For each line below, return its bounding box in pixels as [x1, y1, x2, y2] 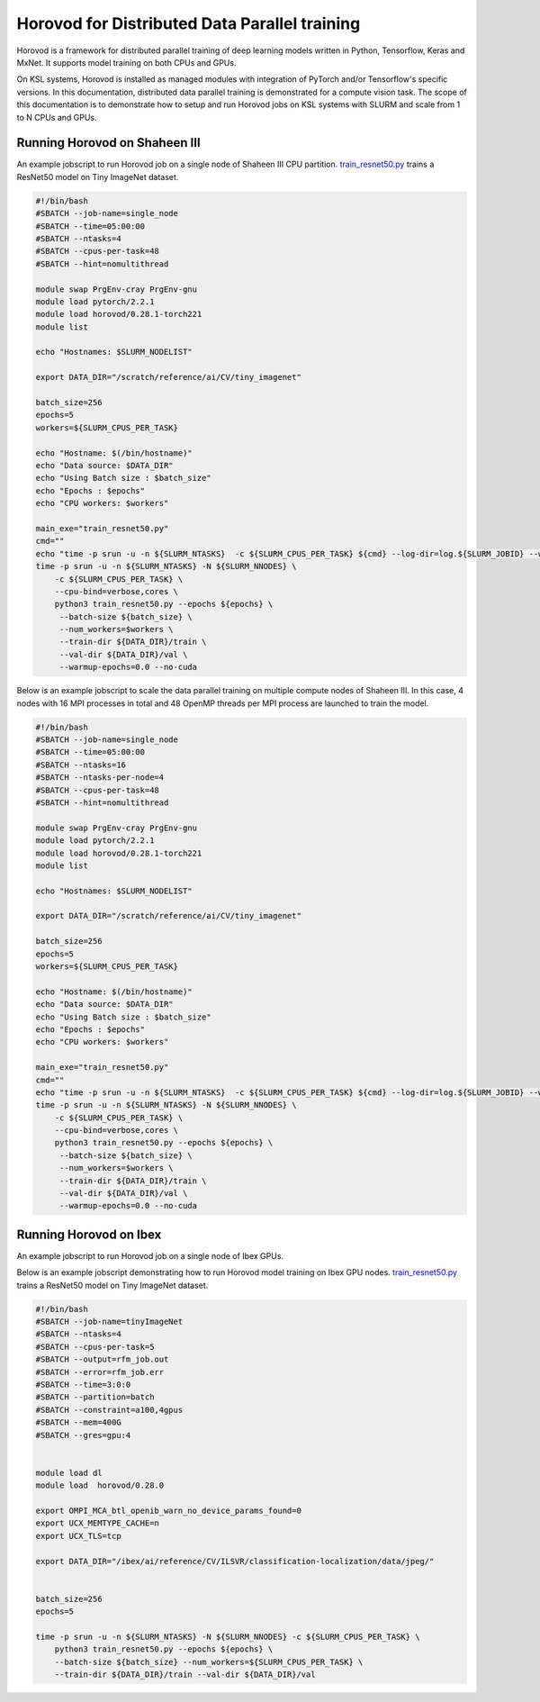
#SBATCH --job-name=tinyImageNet [35, 1317, 184, 1327]
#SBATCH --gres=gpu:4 [35, 1430, 131, 1440]
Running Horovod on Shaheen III [16, 135, 202, 150]
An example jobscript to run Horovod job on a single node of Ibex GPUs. [16, 1250, 283, 1261]
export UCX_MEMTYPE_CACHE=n [35, 1518, 159, 1528]
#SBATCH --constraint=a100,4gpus [35, 1405, 184, 1415]
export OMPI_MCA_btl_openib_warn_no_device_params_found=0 [35, 1505, 301, 1516]
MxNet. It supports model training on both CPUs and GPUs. [16, 57, 237, 68]
